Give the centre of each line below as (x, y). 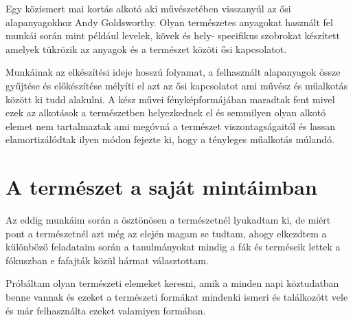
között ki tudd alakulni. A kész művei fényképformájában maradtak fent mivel (170, 99)
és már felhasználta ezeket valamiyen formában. (106, 310)
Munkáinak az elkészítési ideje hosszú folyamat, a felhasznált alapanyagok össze (173, 72)
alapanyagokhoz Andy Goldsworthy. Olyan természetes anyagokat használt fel (169, 22)
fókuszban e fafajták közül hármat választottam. (107, 260)
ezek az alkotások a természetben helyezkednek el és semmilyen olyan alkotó (166, 112)
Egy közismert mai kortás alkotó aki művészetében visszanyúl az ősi (148, 8)
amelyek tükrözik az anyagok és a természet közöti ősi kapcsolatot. (146, 49)
